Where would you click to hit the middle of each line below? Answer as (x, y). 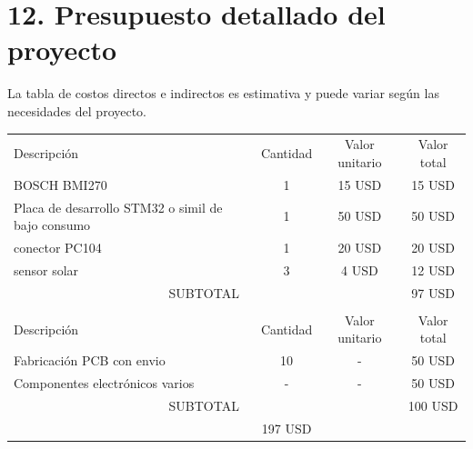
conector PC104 (58, 247)
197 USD (287, 428)
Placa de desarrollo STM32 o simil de (118, 207)
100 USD (433, 405)
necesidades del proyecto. (77, 110)
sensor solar (46, 269)
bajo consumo (52, 225)
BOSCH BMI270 (60, 184)
